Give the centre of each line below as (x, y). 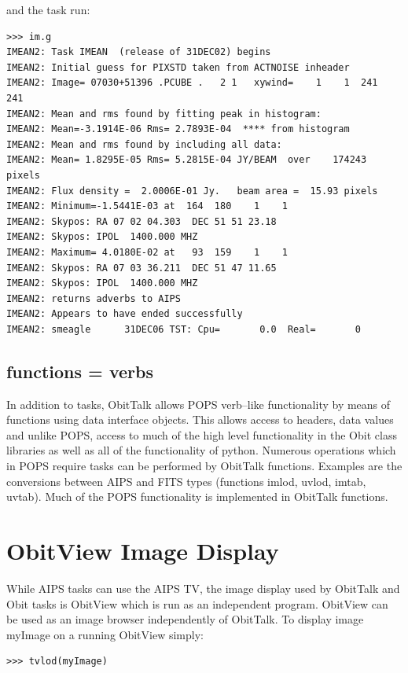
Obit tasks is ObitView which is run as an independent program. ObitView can (197, 603)
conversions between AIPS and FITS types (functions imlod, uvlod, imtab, (186, 481)
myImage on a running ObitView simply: (105, 634)
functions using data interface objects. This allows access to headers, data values (200, 419)
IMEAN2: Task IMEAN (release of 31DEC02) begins (139, 52)
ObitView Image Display (143, 551)
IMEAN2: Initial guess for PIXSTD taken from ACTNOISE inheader (178, 67)
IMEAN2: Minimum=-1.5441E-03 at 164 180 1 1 (147, 206)
